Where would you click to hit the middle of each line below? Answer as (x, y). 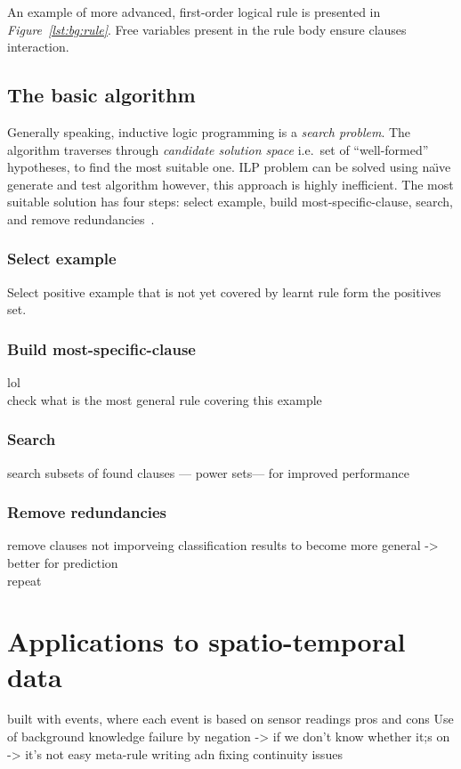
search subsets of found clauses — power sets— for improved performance (208, 472)
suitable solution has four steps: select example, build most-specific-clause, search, (230, 202)
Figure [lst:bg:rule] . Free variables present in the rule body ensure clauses (207, 29)
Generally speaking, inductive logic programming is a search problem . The (209, 131)
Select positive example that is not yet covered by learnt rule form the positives (224, 291)
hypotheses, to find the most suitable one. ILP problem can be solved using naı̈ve (229, 167)
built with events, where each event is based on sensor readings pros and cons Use (230, 719)
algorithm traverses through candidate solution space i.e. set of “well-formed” (218, 149)
